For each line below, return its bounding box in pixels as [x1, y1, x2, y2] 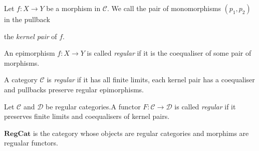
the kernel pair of [4, 31, 57, 41]
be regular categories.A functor [46, 101, 141, 111]
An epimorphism [4, 48, 55, 58]
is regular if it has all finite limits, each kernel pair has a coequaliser [47, 74, 255, 85]
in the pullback [4, 14, 50, 24]
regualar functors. [4, 137, 58, 148]
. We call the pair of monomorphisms [107, 3, 221, 13]
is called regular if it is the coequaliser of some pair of [87, 48, 251, 58]
